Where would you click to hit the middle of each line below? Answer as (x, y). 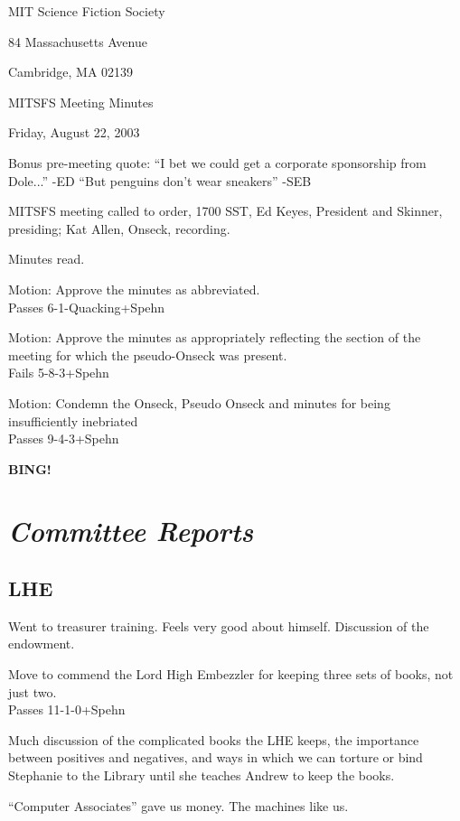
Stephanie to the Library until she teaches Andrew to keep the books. (202, 775)
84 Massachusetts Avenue (78, 41)
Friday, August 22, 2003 (74, 132)
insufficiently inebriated (73, 420)
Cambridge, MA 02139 (71, 72)
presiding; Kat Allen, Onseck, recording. (119, 228)
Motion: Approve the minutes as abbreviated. (134, 289)
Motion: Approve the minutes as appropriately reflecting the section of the (215, 337)
